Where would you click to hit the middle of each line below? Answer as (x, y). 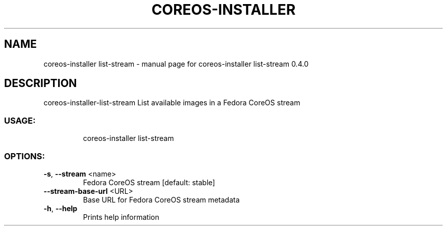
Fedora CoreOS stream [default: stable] (149, 182)
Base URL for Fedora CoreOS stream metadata (161, 199)
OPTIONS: (24, 156)
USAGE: (20, 120)
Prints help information (121, 217)
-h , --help (60, 208)
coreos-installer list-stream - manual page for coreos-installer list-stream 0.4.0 (176, 64)
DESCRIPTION (41, 83)
